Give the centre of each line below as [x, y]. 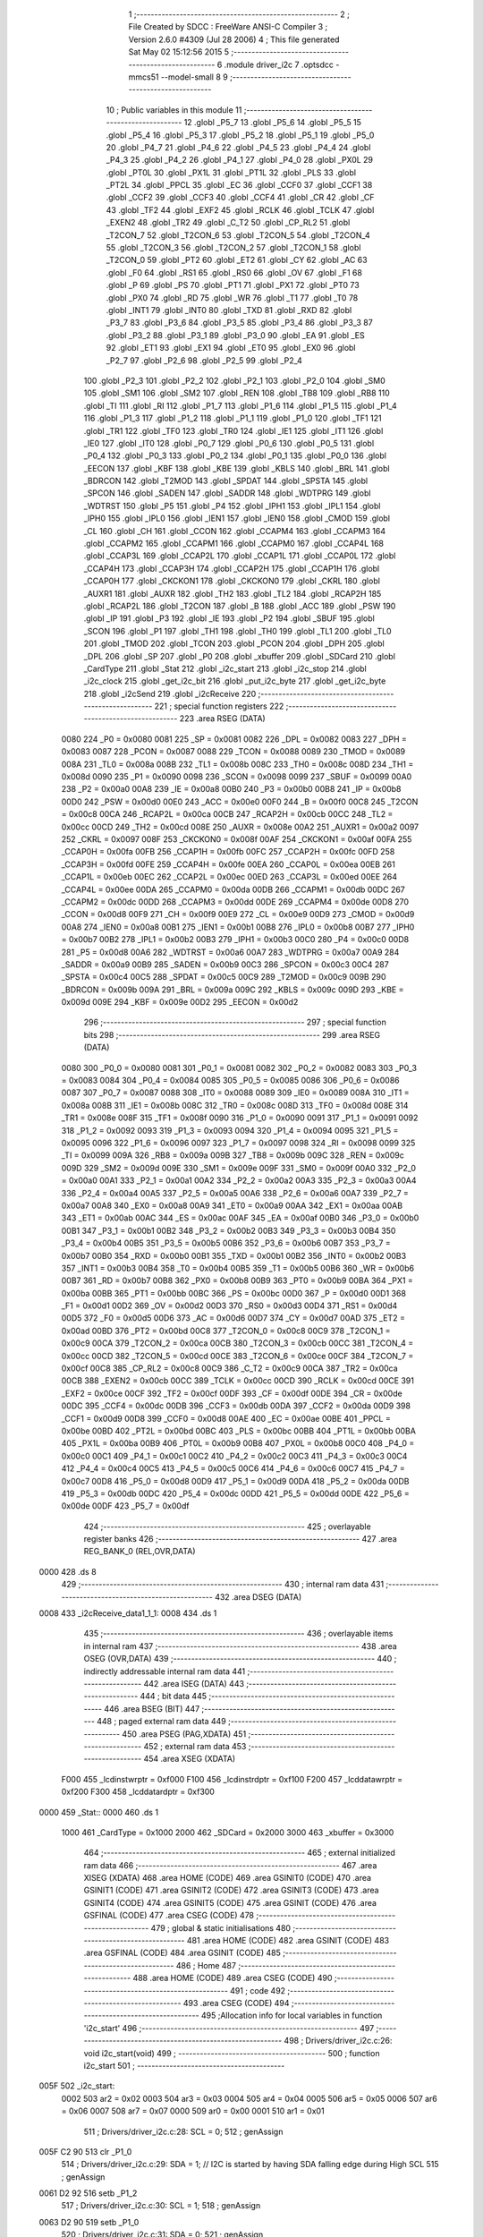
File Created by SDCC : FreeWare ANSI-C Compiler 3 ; [228, 27]
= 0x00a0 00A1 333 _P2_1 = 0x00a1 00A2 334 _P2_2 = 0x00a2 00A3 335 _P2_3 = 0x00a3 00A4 [239, 1180]
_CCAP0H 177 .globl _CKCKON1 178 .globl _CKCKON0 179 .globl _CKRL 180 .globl [232, 581]
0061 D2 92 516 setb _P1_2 [88, 2193]
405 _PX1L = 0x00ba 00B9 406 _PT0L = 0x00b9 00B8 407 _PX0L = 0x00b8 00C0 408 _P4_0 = [238, 1443]
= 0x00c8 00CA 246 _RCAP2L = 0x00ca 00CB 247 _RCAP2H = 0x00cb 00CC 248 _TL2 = [227, 814]
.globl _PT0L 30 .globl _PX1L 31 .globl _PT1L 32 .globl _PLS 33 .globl [231, 172]
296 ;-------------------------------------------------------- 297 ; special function [235, 1022]
